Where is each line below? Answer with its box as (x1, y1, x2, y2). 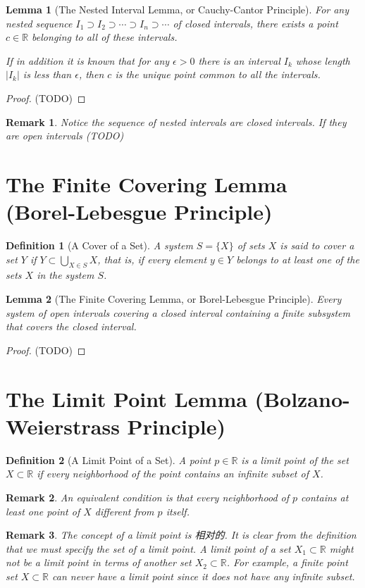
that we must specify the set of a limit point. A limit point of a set (6, 541, 291, 556)
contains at (301, 489, 349, 504)
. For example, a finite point (226, 555, 348, 570)
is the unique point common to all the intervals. (115, 67, 321, 82)
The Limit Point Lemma (6, 384, 247, 413)
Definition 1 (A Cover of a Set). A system (6, 238, 193, 253)
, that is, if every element (97, 251, 207, 266)
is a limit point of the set (241, 452, 349, 467)
